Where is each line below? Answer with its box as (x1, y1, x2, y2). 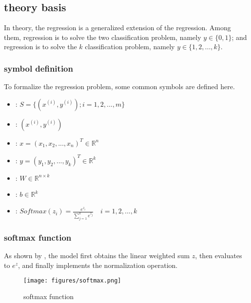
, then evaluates (195, 250, 242, 261)
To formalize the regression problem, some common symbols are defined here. (4, 81, 235, 92)
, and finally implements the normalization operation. (18, 260, 178, 270)
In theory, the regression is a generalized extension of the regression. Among (4, 22, 231, 33)
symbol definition (4, 62, 73, 74)
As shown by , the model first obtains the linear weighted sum (4, 250, 190, 261)
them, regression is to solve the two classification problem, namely (4, 32, 201, 42)
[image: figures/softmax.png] (23, 277, 121, 284)
